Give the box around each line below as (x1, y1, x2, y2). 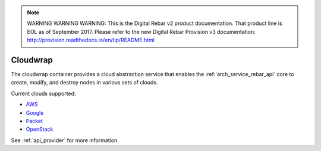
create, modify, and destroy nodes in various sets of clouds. (11, 79, 158, 86)
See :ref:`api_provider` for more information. (11, 137, 119, 144)
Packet (26, 118, 43, 125)
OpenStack (26, 125, 53, 133)
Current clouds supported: (11, 90, 76, 97)
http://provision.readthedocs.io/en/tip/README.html (27, 36, 155, 44)
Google (26, 109, 44, 116)
